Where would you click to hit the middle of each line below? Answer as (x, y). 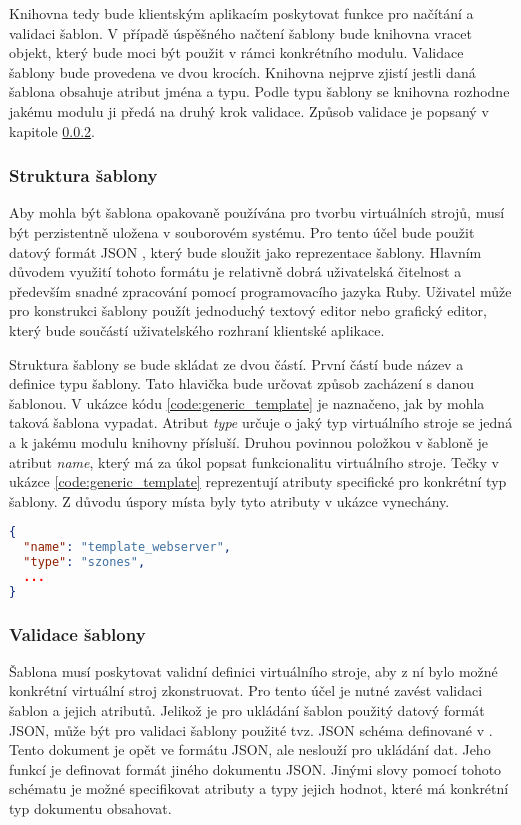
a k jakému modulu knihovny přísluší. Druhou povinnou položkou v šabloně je (248, 441)
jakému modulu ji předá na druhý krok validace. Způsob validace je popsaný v (249, 110)
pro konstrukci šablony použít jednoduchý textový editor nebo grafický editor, (248, 310)
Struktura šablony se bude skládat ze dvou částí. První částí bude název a (236, 363)
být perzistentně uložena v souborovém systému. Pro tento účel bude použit (242, 231)
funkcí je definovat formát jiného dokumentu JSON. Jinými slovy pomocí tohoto (255, 768)
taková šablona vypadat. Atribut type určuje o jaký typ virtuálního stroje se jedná (261, 422)
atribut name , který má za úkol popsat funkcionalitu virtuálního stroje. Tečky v (254, 461)
